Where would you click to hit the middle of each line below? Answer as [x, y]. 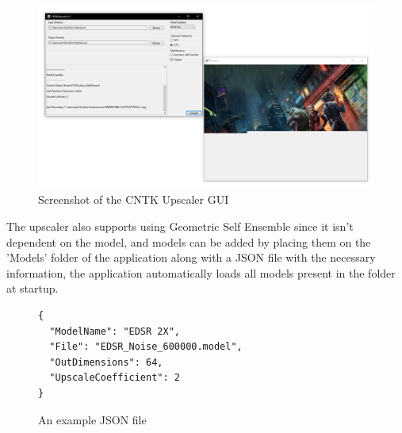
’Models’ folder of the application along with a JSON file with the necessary [191, 257]
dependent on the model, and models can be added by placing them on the [189, 241]
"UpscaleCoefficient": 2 [115, 378]
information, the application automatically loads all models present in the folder [201, 272]
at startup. [33, 288]
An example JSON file [92, 419]
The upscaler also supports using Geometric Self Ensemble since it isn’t [180, 226]
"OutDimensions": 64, [106, 362]
